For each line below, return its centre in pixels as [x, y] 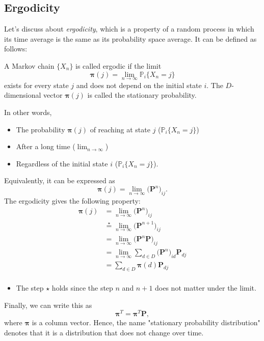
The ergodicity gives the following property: [72, 201]
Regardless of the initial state [62, 163]
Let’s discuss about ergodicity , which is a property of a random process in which [129, 29]
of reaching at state [120, 129]
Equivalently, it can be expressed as [60, 180]
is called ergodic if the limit [118, 65]
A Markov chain [29, 65]
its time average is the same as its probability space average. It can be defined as [130, 38]
